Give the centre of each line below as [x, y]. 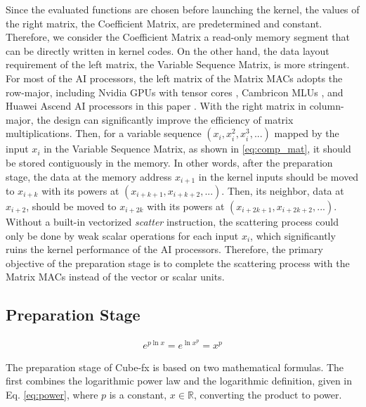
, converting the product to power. [268, 394]
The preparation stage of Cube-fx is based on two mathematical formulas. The [175, 367]
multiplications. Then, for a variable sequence [104, 133]
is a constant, [138, 394]
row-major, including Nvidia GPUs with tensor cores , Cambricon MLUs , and [175, 92]
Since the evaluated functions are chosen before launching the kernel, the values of [183, 9]
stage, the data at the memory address [89, 176]
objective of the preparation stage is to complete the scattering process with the [178, 263]
